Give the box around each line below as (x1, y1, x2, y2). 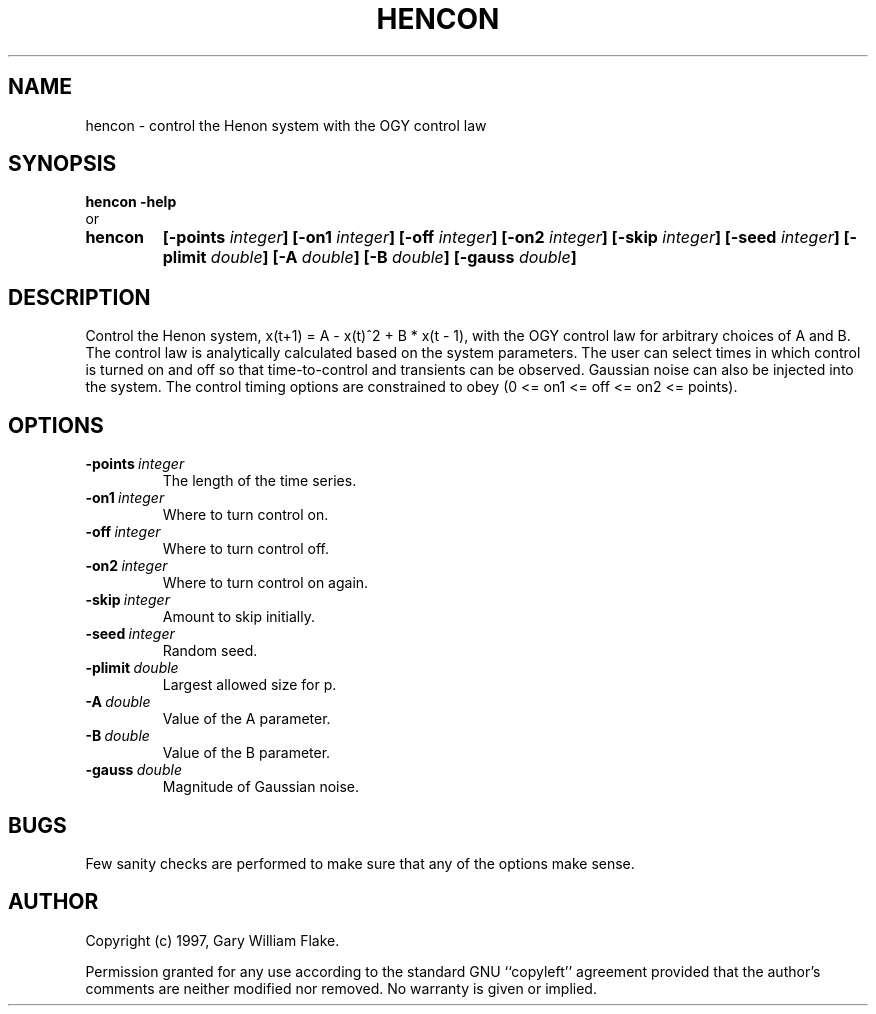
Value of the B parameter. (162, 744, 331, 762)
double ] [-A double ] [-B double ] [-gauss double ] (210, 247, 577, 268)
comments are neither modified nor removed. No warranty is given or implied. (85, 979, 597, 997)
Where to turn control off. (162, 540, 329, 558)
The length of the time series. (162, 472, 357, 490)
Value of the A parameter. (162, 710, 331, 728)
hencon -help (85, 193, 177, 211)
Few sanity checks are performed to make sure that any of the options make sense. (85, 854, 635, 872)
